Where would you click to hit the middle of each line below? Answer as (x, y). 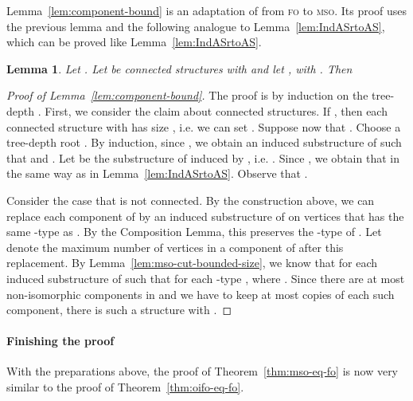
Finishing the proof (60, 341)
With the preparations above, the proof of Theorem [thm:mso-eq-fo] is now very (203, 371)
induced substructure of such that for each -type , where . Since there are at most (206, 278)
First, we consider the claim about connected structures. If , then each (216, 110)
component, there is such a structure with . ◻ (119, 310)
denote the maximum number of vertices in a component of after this (175, 247)
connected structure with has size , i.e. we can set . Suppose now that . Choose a (204, 126)
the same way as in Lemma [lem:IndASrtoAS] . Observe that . (157, 173)
